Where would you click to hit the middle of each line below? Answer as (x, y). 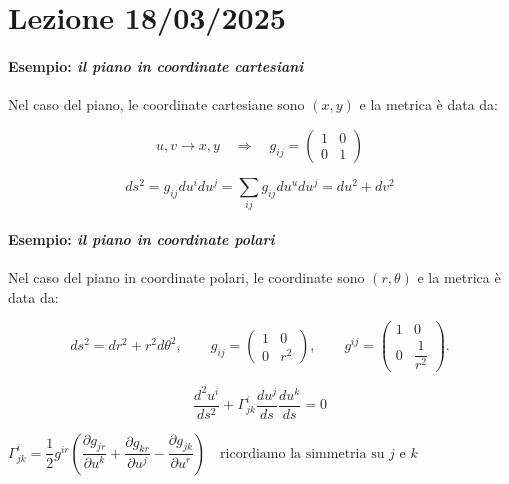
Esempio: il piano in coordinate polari (141, 238)
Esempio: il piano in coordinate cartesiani (156, 65)
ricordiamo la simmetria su (302, 453)
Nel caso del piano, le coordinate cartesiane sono (156, 104)
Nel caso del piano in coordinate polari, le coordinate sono (186, 276)
